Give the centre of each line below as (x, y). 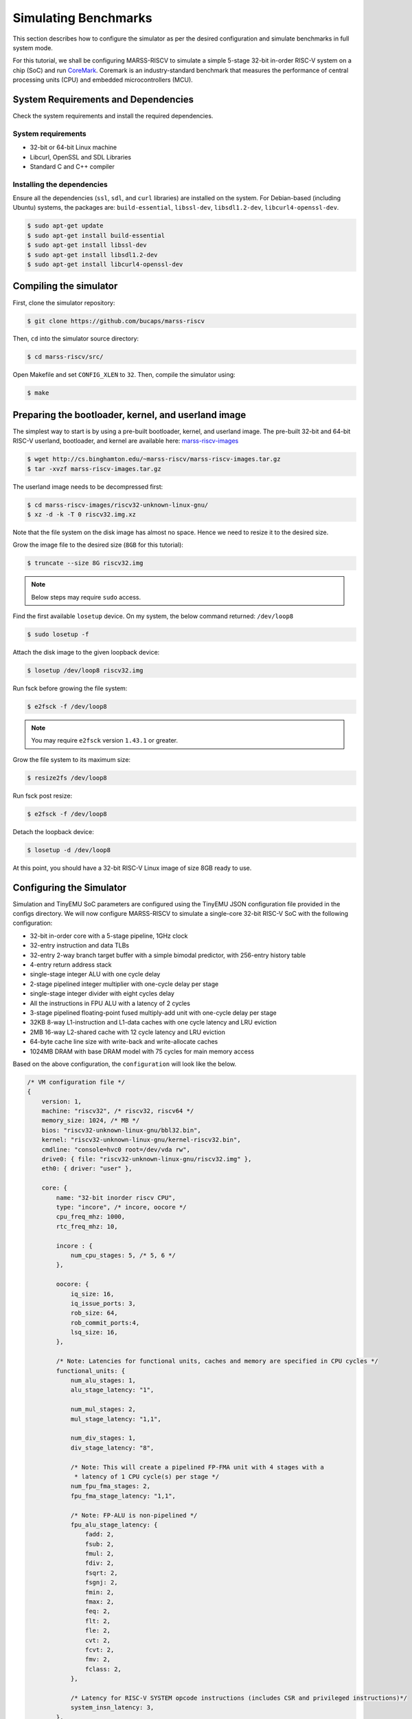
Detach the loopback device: (53, 831)
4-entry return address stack (71, 965)
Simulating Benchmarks (82, 18)
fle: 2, (98, 1631)
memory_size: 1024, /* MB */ (91, 1120)
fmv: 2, (98, 1660)
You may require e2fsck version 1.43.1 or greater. (105, 741)
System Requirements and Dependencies (103, 99)
